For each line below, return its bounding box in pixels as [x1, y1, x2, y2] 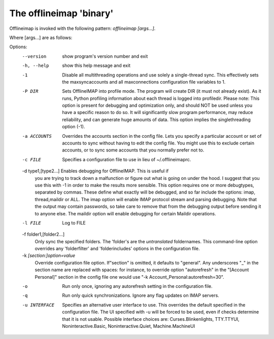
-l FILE [22, 220, 42, 225]
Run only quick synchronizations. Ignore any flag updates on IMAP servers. [62, 292, 219, 298]
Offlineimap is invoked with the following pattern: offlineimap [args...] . [9, 25, 156, 31]
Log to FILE [62, 219, 86, 225]
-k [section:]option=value [22, 252, 76, 258]
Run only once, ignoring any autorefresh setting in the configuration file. [62, 283, 213, 289]
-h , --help [22, 63, 49, 68]
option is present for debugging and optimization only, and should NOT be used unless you [62, 102, 253, 108]
